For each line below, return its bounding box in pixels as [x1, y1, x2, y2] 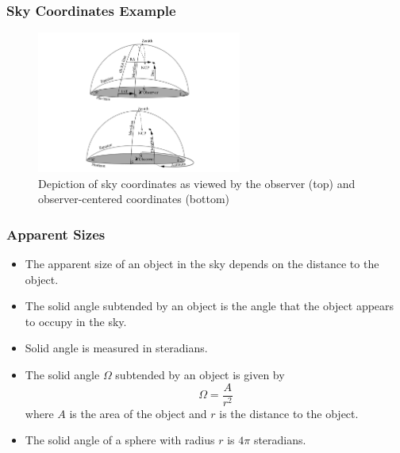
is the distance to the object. [219, 405, 359, 421]
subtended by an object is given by [115, 366, 285, 382]
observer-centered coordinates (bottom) [38, 190, 230, 207]
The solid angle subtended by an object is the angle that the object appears [25, 298, 394, 314]
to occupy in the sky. [25, 313, 127, 329]
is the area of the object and [69, 405, 207, 421]
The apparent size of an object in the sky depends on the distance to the [25, 255, 379, 272]
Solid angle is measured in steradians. [25, 340, 208, 356]
